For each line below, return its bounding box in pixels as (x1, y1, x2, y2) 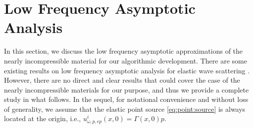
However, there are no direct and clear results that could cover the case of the (4, 75, 240, 85)
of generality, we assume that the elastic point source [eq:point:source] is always (4, 103, 246, 114)
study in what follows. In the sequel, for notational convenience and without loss (4, 94, 249, 104)
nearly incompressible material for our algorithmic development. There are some (4, 55, 247, 65)
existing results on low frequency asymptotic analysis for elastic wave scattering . (4, 65, 250, 75)
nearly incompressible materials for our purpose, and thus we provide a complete (4, 84, 249, 95)
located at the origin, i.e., (4, 113, 81, 124)
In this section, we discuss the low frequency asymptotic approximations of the (4, 46, 243, 56)
